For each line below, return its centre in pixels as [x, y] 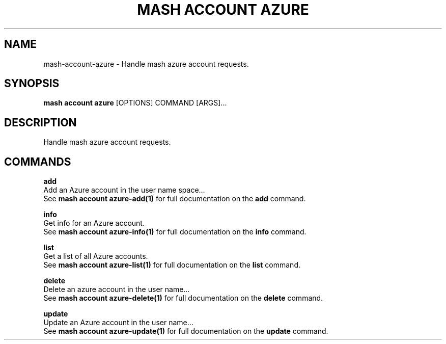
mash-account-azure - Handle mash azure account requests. [146, 64]
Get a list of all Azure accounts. [96, 256]
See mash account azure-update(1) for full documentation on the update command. [186, 331]
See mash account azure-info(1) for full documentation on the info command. [175, 232]
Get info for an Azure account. [94, 223]
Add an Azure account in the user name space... [124, 190]
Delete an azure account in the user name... [117, 289]
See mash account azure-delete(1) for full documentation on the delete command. [183, 298]
